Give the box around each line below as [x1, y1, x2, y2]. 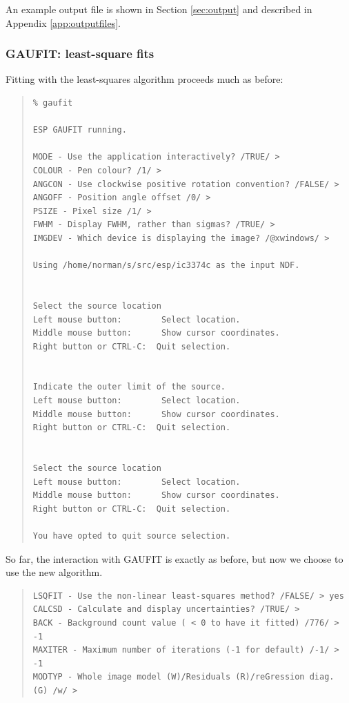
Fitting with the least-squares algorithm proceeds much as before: [6, 72, 283, 86]
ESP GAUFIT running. [32, 125, 127, 135]
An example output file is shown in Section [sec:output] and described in [6, 2, 312, 16]
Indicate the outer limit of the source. [32, 382, 226, 392]
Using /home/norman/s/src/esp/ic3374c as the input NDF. [32, 260, 300, 271]
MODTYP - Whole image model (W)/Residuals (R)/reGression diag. [32, 672, 335, 682]
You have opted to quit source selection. [32, 531, 231, 541]
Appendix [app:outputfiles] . [6, 15, 121, 30]
